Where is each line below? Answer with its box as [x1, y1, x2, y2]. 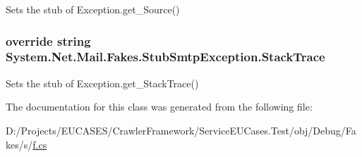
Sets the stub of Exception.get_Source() [6, 2, 180, 16]
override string [6, 32, 91, 49]
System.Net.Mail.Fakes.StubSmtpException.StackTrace [6, 48, 325, 65]
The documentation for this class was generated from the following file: [6, 99, 313, 114]
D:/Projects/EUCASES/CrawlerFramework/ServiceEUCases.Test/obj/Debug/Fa [6, 123, 356, 137]
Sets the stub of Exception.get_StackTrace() [6, 75, 199, 90]
